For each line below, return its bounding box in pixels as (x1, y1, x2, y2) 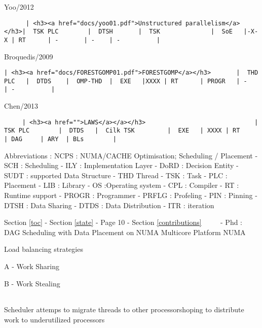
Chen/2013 (4, 101, 38, 111)
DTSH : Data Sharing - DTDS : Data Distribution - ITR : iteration (4, 200, 214, 210)
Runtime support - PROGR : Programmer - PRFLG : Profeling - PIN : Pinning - (4, 190, 257, 201)
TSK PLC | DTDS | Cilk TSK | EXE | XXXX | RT (4, 127, 240, 135)
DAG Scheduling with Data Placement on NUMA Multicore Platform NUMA (4, 226, 246, 237)
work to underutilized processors (4, 314, 105, 324)
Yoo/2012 (4, 2, 34, 12)
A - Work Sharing (4, 261, 59, 272)
